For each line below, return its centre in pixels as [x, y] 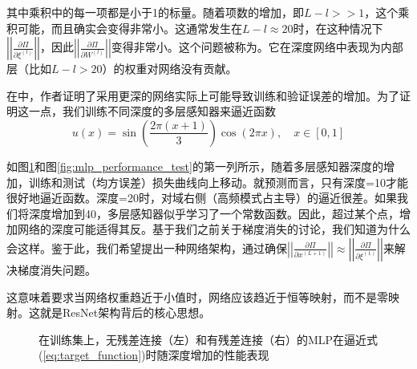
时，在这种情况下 [338, 28]
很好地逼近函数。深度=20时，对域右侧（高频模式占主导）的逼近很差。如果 [202, 198]
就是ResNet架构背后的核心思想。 [125, 312]
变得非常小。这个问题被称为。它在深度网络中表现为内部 [257, 47]
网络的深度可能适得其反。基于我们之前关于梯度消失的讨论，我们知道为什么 [214, 229]
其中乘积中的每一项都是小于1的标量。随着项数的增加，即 [155, 12]
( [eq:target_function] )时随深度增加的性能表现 [154, 355]
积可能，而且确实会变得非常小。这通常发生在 [124, 28]
